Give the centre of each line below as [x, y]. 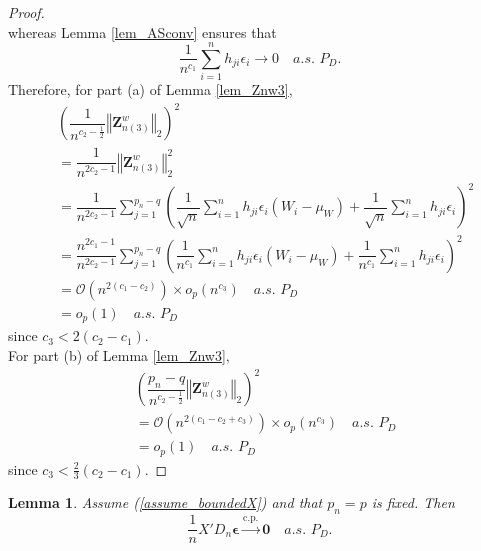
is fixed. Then [413, 502]
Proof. [26, 12]
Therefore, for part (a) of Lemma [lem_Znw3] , [150, 89]
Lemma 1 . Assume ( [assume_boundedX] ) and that [165, 502]
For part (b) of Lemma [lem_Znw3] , [119, 354]
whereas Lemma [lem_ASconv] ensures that [142, 31]
